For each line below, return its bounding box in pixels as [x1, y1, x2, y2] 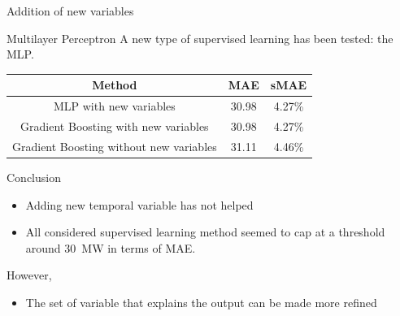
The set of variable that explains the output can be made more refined [25, 293, 377, 310]
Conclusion [7, 168, 61, 185]
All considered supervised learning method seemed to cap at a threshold [25, 223, 385, 240]
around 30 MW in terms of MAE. [25, 239, 196, 256]
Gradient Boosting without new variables [12, 137, 217, 154]
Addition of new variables [7, 2, 134, 19]
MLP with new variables [53, 97, 176, 115]
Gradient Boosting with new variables [20, 117, 209, 134]
